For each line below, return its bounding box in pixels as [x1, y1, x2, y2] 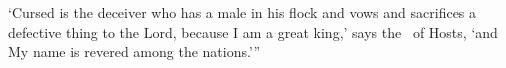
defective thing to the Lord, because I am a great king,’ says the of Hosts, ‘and [8, 21, 498, 42]
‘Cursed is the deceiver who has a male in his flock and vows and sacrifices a [8, 2, 477, 22]
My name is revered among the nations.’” [8, 41, 261, 62]
